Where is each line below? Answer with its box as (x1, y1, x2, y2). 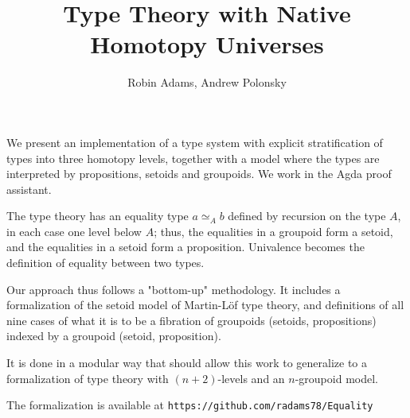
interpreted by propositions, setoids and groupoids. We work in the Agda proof (6, 165, 392, 182)
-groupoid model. (295, 370, 378, 386)
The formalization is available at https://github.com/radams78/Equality (6, 397, 373, 413)
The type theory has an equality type (6, 207, 189, 224)
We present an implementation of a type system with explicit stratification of (6, 134, 383, 150)
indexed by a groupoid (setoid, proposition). (6, 327, 221, 344)
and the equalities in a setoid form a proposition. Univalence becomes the (6, 238, 365, 255)
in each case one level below (6, 223, 142, 239)
